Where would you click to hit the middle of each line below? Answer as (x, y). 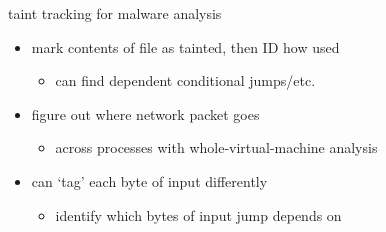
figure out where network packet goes (145, 113)
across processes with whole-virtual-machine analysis (216, 147)
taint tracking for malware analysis (115, 13)
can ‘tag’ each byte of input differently (149, 180)
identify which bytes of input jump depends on (198, 214)
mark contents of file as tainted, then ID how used (185, 46)
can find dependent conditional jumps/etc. (185, 80)
